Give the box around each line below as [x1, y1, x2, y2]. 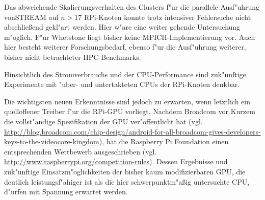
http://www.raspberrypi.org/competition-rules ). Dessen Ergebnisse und [4, 156, 228, 167]
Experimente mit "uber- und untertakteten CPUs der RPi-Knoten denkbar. [4, 79, 240, 90]
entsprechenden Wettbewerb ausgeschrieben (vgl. [4, 146, 157, 157]
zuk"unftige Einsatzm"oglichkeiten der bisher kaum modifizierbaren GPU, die [4, 166, 246, 176]
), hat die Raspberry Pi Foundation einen [99, 136, 229, 147]
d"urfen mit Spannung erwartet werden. [4, 186, 128, 197]
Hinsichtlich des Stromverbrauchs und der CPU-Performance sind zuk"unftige [4, 69, 246, 79]
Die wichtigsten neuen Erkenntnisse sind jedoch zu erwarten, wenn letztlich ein [4, 96, 251, 106]
